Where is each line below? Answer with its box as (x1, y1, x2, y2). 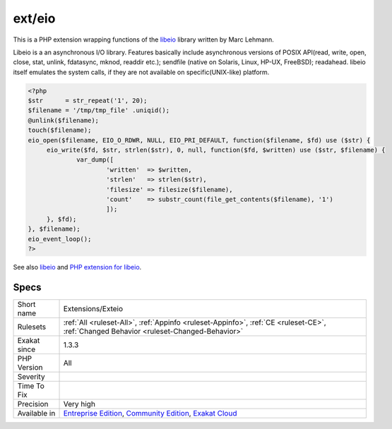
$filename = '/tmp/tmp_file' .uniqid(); (28, 107, 170, 114)
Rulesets (17, 322, 46, 332)
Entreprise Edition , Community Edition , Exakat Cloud (63, 408, 237, 418)
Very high (63, 399, 95, 409)
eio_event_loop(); (28, 235, 92, 243)
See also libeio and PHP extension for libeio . (13, 262, 142, 271)
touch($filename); (28, 126, 92, 134)
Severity (17, 371, 45, 381)
